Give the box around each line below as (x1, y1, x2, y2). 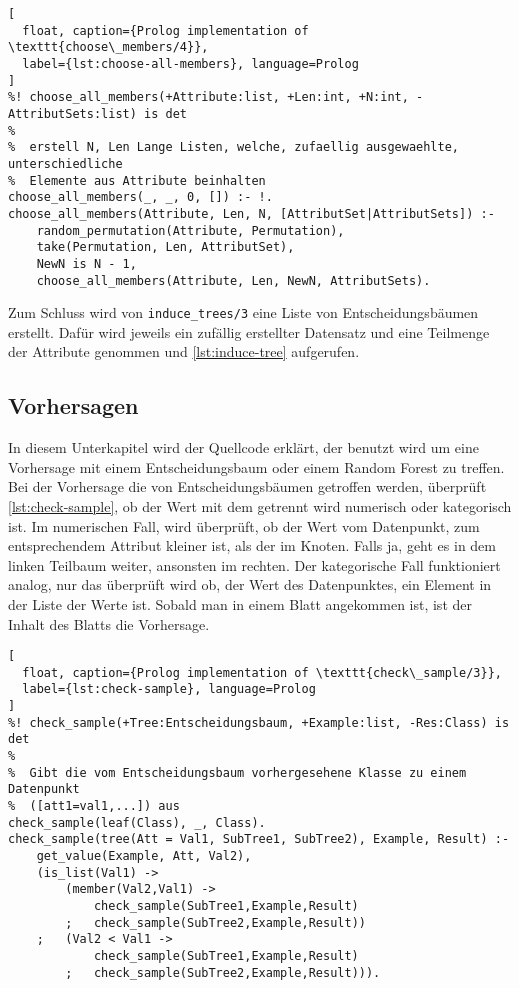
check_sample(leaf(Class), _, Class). (8, 815, 266, 830)
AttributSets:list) (8, 106, 137, 121)
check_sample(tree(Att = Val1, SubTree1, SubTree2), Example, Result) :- (8, 832, 510, 847)
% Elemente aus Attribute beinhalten (8, 173, 266, 188)
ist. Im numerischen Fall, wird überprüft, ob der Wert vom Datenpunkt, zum (8, 515, 480, 536)
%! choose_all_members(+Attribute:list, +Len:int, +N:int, (8, 90, 409, 105)
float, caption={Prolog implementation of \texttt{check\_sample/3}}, (22, 665, 502, 680)
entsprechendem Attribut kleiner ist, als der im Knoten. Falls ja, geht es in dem (8, 535, 496, 556)
